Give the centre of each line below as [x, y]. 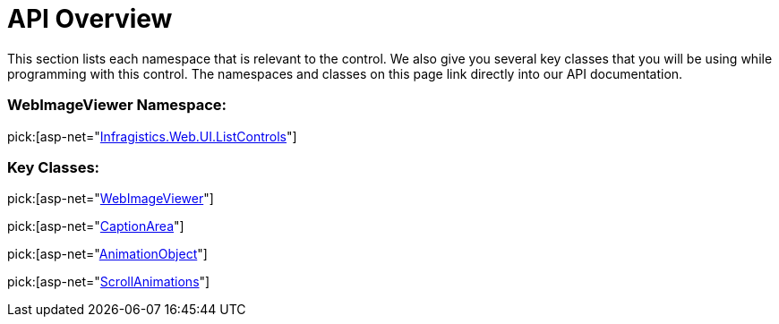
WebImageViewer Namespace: [117, 105]
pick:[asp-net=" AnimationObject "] [107, 254]
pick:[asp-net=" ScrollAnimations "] [109, 282]
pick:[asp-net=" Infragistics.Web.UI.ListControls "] [152, 136]
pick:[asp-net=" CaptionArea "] [96, 226]
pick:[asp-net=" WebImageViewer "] [111, 199]
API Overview [90, 19]
